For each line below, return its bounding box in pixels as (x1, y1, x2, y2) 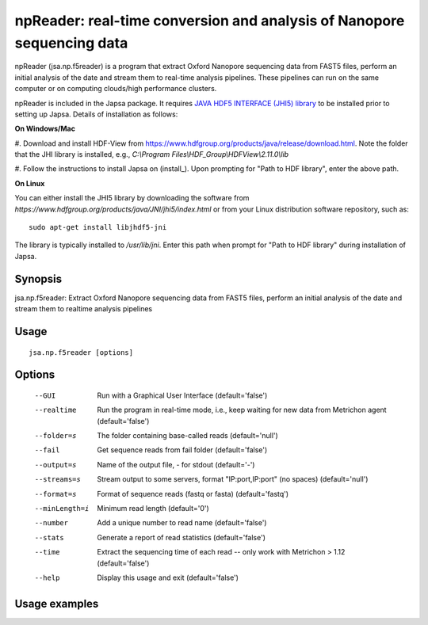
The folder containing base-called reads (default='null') (97, 431, 279, 440)
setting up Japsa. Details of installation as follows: (14, 109, 178, 119)
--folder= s (34, 432, 77, 440)
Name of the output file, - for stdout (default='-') (97, 459, 255, 469)
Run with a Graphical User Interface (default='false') (97, 391, 268, 400)
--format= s (34, 490, 77, 498)
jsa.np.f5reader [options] (29, 348, 134, 356)
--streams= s (34, 475, 81, 484)
